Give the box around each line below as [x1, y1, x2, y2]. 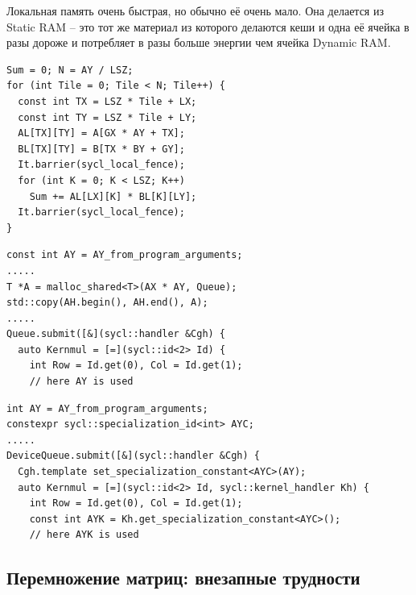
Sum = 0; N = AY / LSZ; [6, 64, 134, 76]
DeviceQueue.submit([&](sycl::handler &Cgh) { [6, 450, 260, 462]
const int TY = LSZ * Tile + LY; [18, 111, 197, 123]
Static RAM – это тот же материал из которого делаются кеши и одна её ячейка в [6, 18, 410, 35]
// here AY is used [29, 376, 134, 388]
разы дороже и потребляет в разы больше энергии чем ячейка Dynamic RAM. [6, 34, 391, 51]
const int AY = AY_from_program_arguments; [6, 249, 243, 261]
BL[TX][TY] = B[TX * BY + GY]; [18, 143, 185, 155]
